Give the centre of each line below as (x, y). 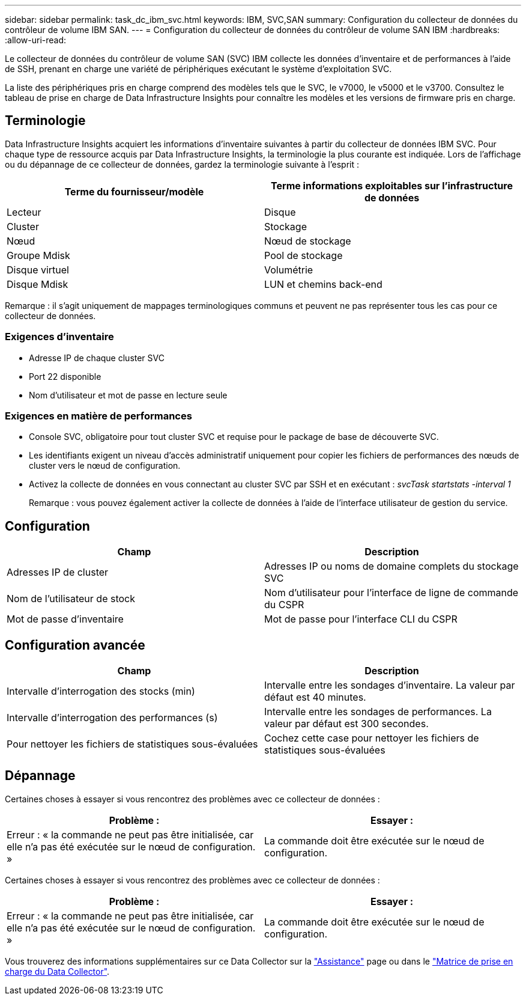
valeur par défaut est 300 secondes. (346, 724)
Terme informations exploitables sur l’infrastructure (392, 185)
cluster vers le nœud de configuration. (105, 466)
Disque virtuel (38, 270)
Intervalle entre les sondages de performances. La (378, 712)
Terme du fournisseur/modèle (134, 191)
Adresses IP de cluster (58, 572)
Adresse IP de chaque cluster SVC (97, 358)
